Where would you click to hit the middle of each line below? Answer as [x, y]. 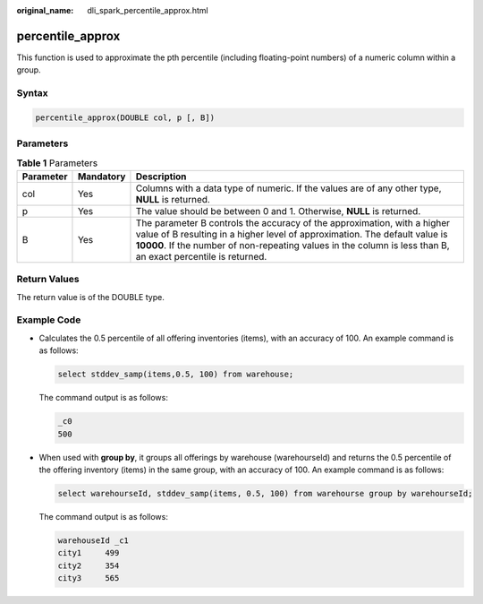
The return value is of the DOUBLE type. [90, 297]
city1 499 [89, 553]
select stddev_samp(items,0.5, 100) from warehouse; [176, 375]
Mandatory [102, 177]
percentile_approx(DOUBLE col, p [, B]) [125, 117]
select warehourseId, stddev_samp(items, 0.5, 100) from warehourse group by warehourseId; [265, 493]
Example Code [49, 320]
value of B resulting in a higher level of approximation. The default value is [292, 234]
